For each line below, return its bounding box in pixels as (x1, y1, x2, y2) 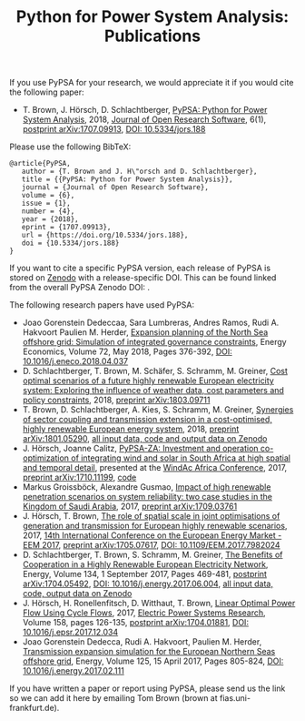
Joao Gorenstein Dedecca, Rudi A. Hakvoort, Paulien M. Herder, (22, 636, 262, 647)
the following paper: (9, 86, 84, 97)
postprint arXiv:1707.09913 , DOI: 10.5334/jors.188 (22, 124, 206, 135)
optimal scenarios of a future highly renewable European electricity (22, 375, 274, 386)
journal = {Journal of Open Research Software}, (21, 183, 209, 192)
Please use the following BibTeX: (9, 141, 132, 152)
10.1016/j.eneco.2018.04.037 (22, 356, 129, 367)
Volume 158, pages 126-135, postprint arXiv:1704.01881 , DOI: (22, 617, 250, 628)
